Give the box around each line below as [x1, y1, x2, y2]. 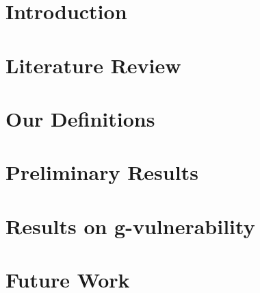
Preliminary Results [5, 158, 198, 186]
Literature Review [5, 51, 181, 79]
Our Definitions [5, 104, 155, 132]
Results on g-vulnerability [5, 212, 255, 240]
